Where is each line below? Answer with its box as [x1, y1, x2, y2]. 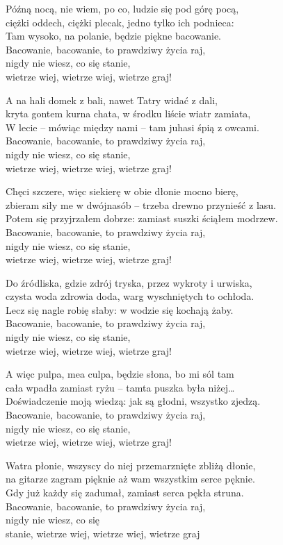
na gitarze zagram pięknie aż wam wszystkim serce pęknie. [6, 471, 255, 486]
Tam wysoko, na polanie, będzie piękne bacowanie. [6, 28, 222, 43]
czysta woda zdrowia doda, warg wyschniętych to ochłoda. [6, 289, 254, 303]
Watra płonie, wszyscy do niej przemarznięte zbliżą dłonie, [6, 458, 256, 472]
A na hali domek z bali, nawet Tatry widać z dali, [6, 92, 218, 107]
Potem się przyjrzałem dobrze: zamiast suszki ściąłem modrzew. [6, 211, 278, 226]
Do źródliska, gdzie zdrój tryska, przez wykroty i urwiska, [6, 275, 252, 290]
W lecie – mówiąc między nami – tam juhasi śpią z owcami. [6, 119, 259, 134]
